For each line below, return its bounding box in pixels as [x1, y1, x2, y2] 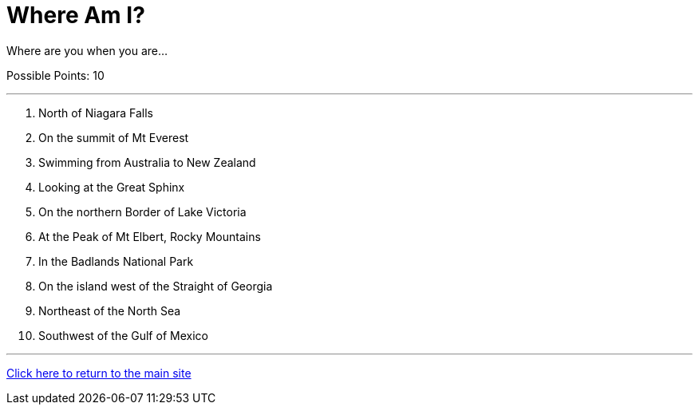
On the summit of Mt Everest [38, 130, 189, 144]
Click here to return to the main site [6, 366, 192, 380]
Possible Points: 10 [6, 68, 105, 82]
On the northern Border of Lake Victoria [38, 204, 247, 219]
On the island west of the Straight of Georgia [38, 279, 273, 293]
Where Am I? [6, 2, 145, 29]
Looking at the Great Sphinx [38, 180, 185, 194]
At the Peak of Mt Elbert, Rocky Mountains [38, 229, 261, 243]
